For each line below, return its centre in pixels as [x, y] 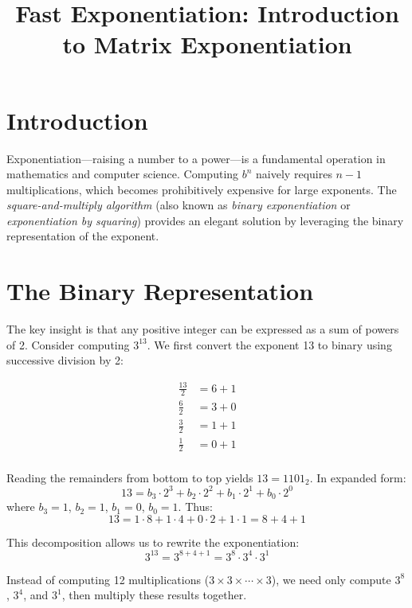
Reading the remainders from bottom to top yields [130, 477]
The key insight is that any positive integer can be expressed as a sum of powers [203, 329]
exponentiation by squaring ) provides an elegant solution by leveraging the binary [205, 220]
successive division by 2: [65, 360]
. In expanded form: [358, 477]
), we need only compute [331, 579]
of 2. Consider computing [68, 344]
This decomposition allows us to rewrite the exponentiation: [153, 542]
